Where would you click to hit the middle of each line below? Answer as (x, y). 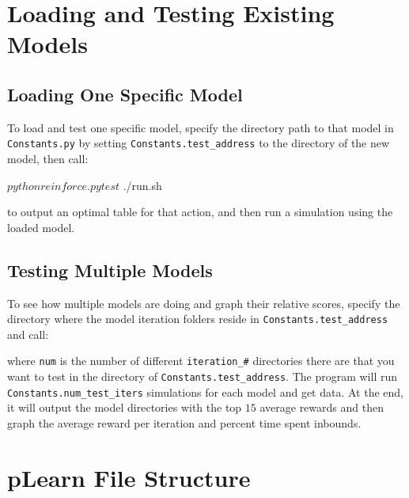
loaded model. (41, 227)
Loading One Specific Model (125, 94)
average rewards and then (322, 407)
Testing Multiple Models (110, 270)
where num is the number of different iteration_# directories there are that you (201, 361)
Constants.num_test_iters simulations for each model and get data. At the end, (205, 392)
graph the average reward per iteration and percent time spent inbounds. (184, 423)
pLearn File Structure (129, 477)
